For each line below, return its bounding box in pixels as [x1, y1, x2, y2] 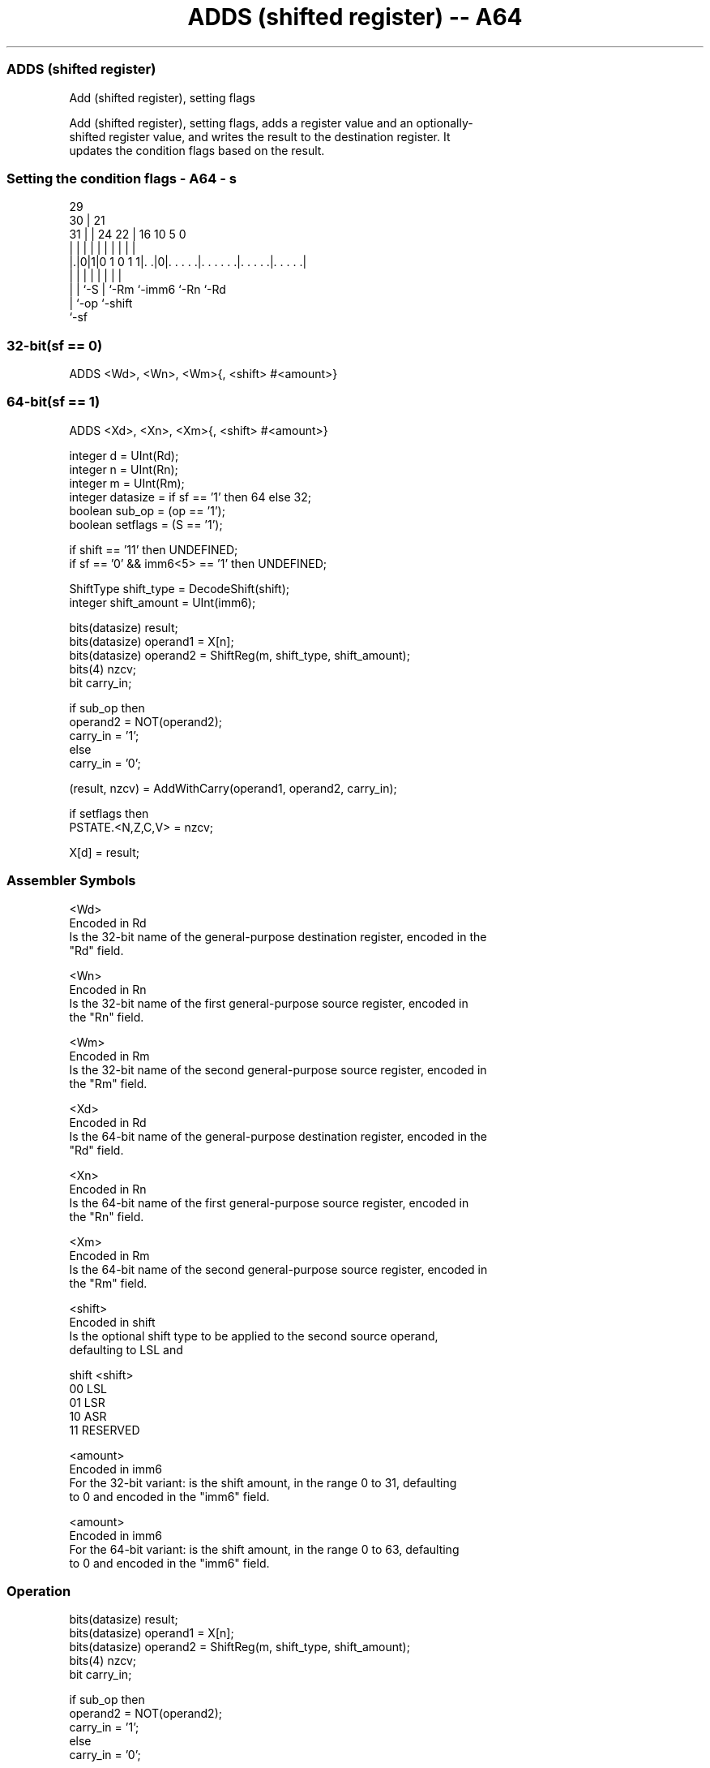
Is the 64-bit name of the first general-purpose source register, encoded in [69, 1195, 469, 1210]
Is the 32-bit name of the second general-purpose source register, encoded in [69, 1062, 487, 1077]
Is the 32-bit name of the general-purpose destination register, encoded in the [69, 929, 487, 944]
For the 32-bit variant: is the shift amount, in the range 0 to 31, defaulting [69, 1475, 457, 1490]
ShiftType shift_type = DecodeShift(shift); [69, 581, 289, 596]
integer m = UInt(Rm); [69, 475, 185, 490]
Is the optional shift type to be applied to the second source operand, [69, 1328, 438, 1343]
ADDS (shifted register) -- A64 [187, 3, 523, 31]
